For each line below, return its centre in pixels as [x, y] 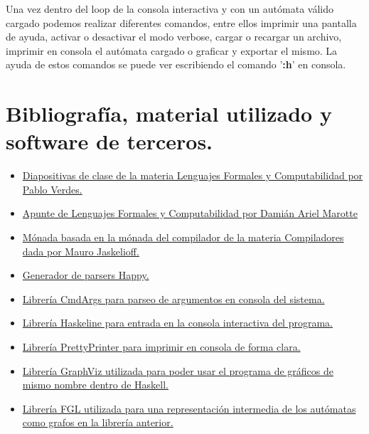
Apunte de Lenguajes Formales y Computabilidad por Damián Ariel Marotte [190, 213]
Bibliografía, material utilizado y [169, 113]
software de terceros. [109, 141]
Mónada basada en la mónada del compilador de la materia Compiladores [183, 237]
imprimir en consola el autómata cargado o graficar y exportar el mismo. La [172, 50]
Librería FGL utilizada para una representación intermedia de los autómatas [189, 408]
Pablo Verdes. [52, 189]
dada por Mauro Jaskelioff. [81, 251]
